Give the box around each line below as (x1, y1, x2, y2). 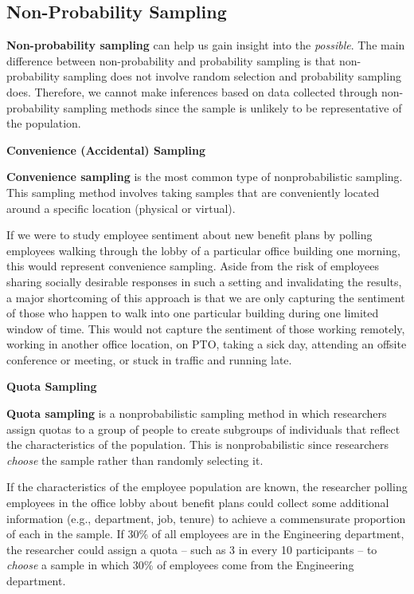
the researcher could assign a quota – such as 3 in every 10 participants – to (6, 541, 377, 557)
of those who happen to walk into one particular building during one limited (6, 305, 379, 321)
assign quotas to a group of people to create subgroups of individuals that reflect (6, 420, 400, 437)
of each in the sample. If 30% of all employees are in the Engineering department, (6, 525, 404, 542)
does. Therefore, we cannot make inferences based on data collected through (6, 83, 378, 100)
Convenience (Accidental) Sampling (6, 141, 206, 158)
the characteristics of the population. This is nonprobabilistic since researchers (6, 436, 389, 453)
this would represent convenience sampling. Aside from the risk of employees (6, 258, 380, 274)
